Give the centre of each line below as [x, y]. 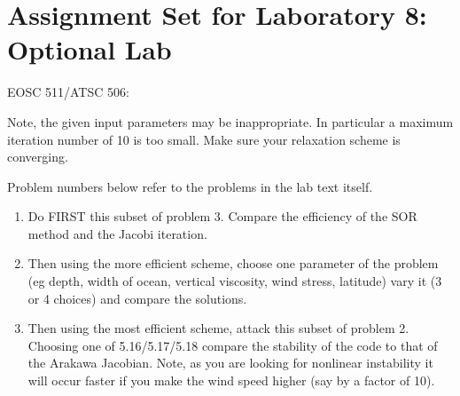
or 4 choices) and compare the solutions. [137, 298]
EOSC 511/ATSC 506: [68, 92]
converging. [38, 157]
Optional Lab [90, 49]
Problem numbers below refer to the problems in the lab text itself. [190, 186]
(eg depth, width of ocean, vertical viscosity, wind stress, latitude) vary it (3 [235, 281]
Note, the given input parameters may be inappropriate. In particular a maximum [230, 121]
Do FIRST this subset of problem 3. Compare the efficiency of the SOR [222, 216]
